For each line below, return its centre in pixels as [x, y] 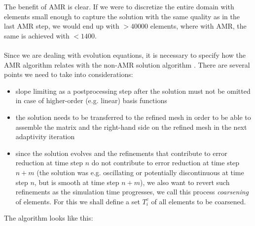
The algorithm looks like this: [49, 218]
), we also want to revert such [185, 182]
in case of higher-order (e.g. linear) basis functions [91, 100]
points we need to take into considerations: [69, 74]
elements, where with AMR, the [198, 26]
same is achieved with [37, 35]
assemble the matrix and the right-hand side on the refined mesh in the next [131, 127]
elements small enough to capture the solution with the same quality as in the [122, 16]
